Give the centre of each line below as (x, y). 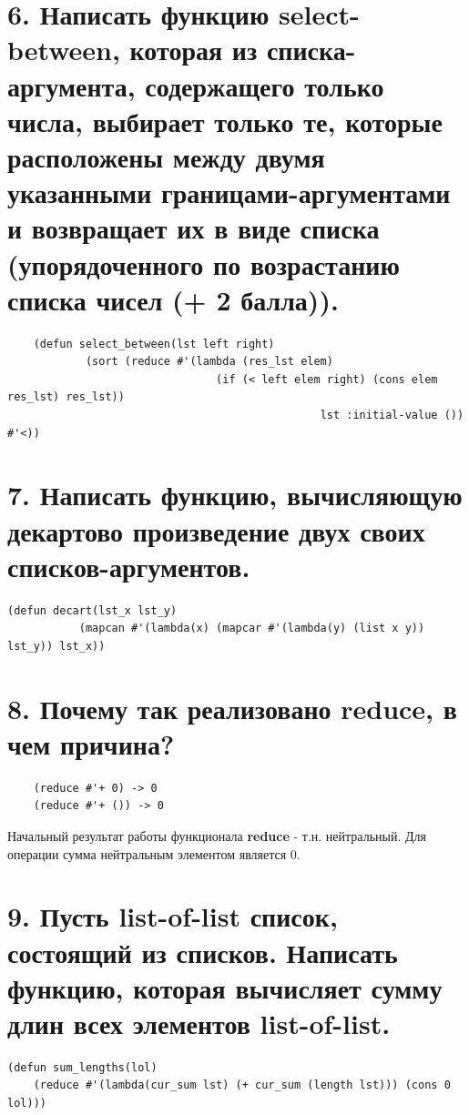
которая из (194, 50)
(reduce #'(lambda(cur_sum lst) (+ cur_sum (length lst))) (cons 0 (242, 1085)
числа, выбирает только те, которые (225, 121)
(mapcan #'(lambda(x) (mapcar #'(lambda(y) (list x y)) (252, 628)
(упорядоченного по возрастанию (204, 264)
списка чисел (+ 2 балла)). (173, 299)
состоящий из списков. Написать (203, 952)
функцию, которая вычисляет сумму (225, 987)
